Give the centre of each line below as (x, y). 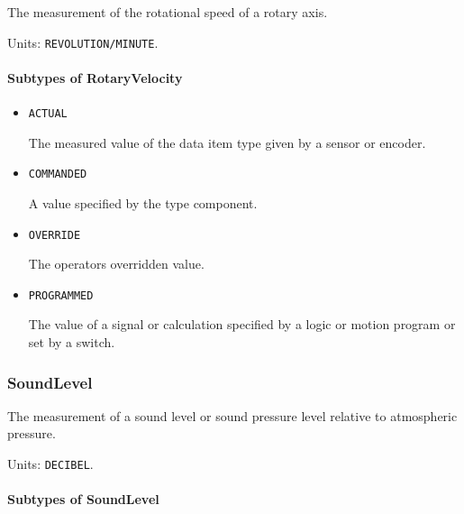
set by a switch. (72, 342)
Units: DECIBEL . (50, 464)
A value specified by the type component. (143, 202)
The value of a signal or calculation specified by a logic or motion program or (242, 324)
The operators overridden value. (116, 264)
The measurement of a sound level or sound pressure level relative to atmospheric (232, 415)
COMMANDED (58, 174)
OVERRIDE (55, 235)
